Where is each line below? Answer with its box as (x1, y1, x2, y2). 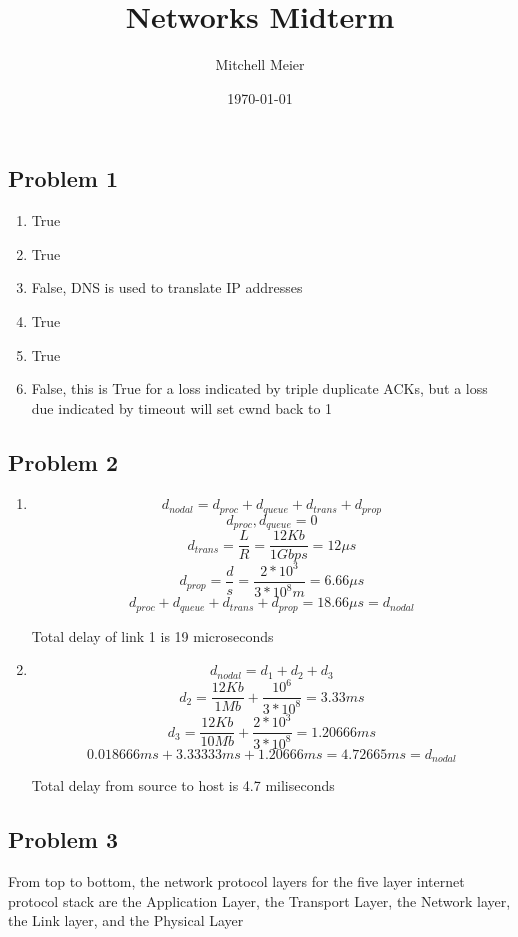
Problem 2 (8, 446, 118, 477)
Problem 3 (8, 824, 118, 855)
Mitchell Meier (215, 54, 305, 75)
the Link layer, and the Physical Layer (8, 910, 244, 931)
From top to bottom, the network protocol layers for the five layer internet (8, 870, 465, 891)
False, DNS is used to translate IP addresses (31, 277, 303, 298)
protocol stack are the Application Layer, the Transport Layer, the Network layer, (8, 890, 511, 911)
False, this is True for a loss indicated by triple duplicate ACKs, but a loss (31, 378, 488, 399)
